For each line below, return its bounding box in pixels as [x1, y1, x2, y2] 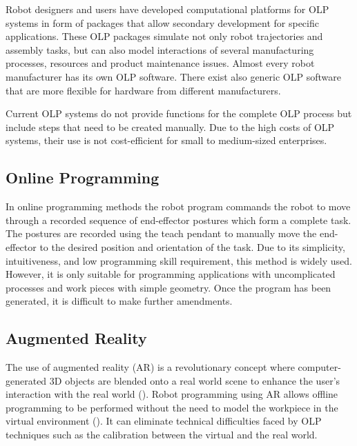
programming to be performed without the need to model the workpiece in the [6, 400, 338, 414]
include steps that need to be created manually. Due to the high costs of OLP [6, 119, 335, 134]
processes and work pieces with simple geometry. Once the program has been [6, 280, 331, 294]
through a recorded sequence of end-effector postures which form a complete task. [6, 212, 351, 227]
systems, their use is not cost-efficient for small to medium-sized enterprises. [6, 133, 327, 148]
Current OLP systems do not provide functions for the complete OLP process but [6, 106, 352, 121]
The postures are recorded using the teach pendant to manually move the [6, 226, 317, 241]
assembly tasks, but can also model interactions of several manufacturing [6, 42, 314, 57]
